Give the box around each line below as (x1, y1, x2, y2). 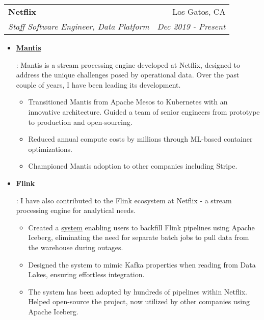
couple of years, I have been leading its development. (16, 79, 181, 90)
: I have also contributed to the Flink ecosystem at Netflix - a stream (16, 195, 232, 205)
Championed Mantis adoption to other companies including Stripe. (28, 161, 237, 171)
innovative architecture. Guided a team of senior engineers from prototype (28, 106, 260, 117)
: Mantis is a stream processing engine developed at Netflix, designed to (16, 59, 240, 70)
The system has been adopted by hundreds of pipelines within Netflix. (28, 286, 247, 297)
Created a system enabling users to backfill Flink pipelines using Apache (28, 222, 255, 232)
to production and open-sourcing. (28, 116, 133, 127)
